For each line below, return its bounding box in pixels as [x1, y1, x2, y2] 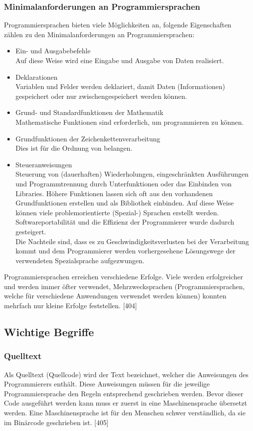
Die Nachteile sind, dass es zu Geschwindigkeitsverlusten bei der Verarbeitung [15, 236, 249, 246]
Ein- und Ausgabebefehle [15, 45, 91, 56]
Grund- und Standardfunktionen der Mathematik [15, 107, 163, 117]
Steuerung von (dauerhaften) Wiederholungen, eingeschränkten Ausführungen [15, 169, 249, 179]
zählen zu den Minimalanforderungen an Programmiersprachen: [4, 29, 195, 39]
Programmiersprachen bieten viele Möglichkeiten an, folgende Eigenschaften [4, 20, 231, 30]
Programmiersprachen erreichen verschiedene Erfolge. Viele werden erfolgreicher [4, 272, 243, 282]
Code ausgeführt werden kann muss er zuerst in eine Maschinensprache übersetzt [4, 398, 247, 408]
